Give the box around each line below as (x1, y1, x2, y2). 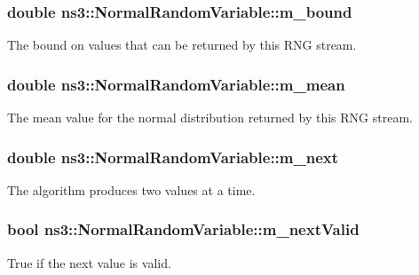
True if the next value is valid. (7, 253, 171, 271)
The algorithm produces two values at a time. (7, 180, 256, 199)
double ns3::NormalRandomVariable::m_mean (7, 73, 345, 95)
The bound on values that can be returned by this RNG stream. (7, 35, 357, 54)
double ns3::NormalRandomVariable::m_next (7, 145, 339, 168)
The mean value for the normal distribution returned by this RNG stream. (7, 108, 413, 127)
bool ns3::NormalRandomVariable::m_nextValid (7, 218, 360, 240)
